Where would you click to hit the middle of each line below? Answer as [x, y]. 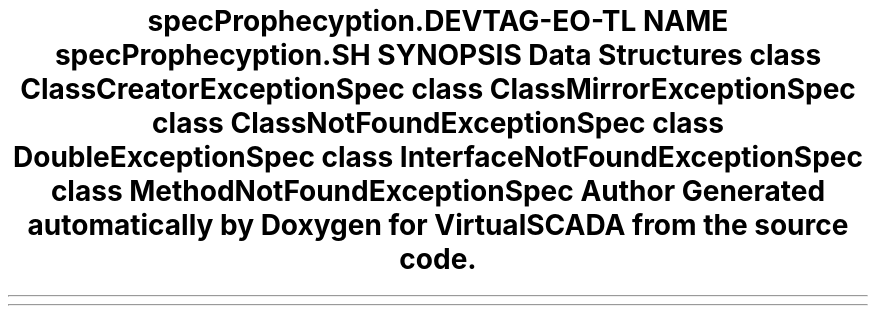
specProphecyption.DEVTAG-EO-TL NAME [438, 21]
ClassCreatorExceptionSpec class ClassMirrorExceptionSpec [438, 89]
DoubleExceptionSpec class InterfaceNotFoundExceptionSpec [438, 157]
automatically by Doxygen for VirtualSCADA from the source [438, 225]
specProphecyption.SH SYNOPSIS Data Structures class [438, 55]
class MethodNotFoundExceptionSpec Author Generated [438, 191]
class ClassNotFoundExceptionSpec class [438, 123]
